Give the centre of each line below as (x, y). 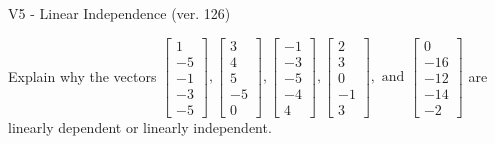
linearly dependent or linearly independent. (140, 126)
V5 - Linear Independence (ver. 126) (119, 13)
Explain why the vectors (82, 75)
